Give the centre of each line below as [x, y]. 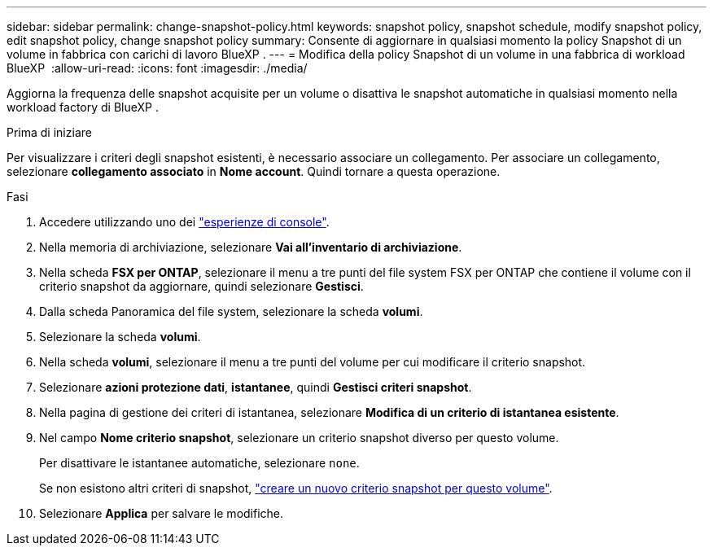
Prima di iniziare [49, 132]
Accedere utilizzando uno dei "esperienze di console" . [184, 222]
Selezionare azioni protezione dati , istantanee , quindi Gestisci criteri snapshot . [256, 387]
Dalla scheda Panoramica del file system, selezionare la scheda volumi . [231, 311]
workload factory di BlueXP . [83, 107]
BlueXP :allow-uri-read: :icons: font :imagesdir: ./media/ [157, 68]
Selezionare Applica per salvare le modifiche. [162, 513]
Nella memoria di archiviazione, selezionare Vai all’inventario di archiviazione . [251, 247]
